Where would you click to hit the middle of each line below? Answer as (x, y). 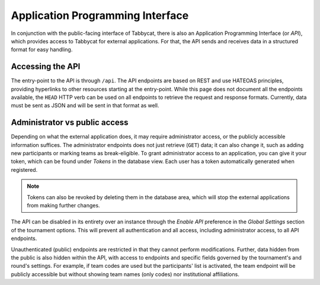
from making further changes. (63, 206)
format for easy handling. (42, 50)
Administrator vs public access (70, 122)
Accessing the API (46, 67)
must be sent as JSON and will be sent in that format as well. (85, 105)
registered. (24, 169)
